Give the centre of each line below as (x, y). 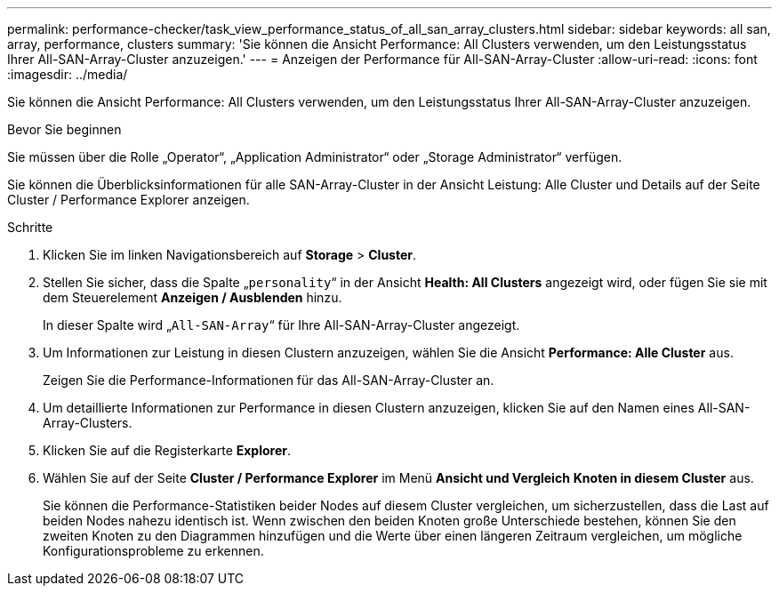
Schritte (30, 227)
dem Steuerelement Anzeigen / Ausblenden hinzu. (193, 297)
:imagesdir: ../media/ (68, 74)
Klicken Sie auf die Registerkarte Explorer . (167, 450)
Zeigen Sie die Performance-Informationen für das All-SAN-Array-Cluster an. (269, 380)
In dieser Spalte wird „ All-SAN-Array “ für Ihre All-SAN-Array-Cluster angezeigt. (281, 325)
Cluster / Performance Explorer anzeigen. (128, 200)
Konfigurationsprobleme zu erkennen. (153, 551)
